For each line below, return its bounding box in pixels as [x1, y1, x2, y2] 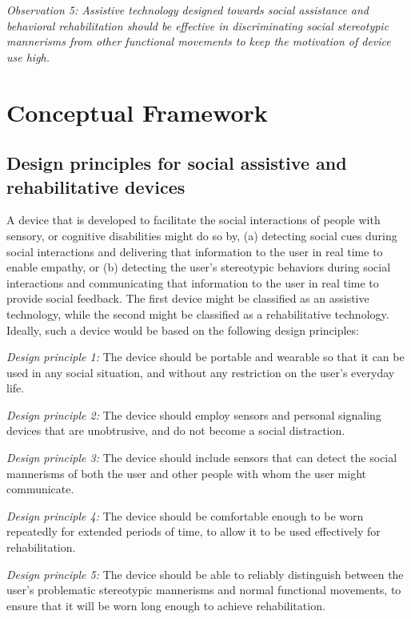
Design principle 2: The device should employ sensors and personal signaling [6, 406, 381, 423]
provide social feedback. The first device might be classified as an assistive [6, 290, 369, 307]
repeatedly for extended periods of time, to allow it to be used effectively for [6, 523, 381, 540]
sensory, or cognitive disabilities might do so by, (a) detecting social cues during [6, 227, 397, 243]
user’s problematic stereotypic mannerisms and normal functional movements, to [6, 581, 401, 598]
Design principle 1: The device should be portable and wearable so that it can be [6, 348, 405, 365]
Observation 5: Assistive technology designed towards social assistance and [6, 2, 369, 18]
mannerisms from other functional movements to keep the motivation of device [6, 33, 391, 50]
